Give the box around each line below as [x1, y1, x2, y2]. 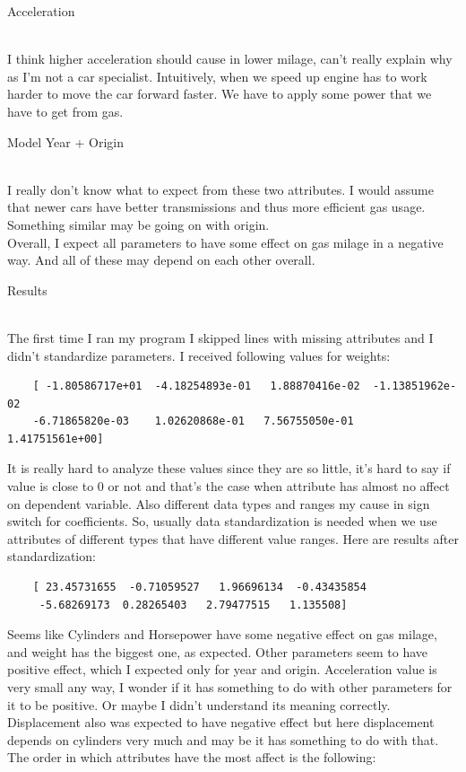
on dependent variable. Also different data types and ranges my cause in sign [7, 494, 430, 513]
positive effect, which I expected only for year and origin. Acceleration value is [7, 660, 437, 679]
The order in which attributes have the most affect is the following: [7, 748, 376, 767]
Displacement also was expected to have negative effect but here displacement [7, 713, 435, 732]
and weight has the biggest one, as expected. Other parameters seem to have [7, 642, 428, 661]
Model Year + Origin [7, 132, 124, 151]
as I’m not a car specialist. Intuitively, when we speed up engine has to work [7, 66, 427, 85]
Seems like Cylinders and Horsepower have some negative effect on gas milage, [7, 625, 437, 644]
